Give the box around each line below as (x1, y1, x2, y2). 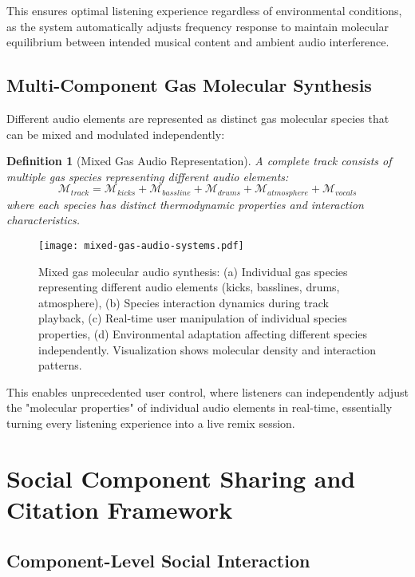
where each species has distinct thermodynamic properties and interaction (6, 196, 364, 212)
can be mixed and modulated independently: (6, 125, 225, 142)
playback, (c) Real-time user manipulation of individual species (38, 310, 347, 326)
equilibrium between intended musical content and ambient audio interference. (6, 34, 389, 50)
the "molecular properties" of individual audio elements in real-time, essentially (6, 399, 393, 416)
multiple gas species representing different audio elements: (6, 168, 289, 184)
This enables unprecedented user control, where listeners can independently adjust (6, 383, 409, 400)
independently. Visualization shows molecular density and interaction (38, 341, 377, 358)
